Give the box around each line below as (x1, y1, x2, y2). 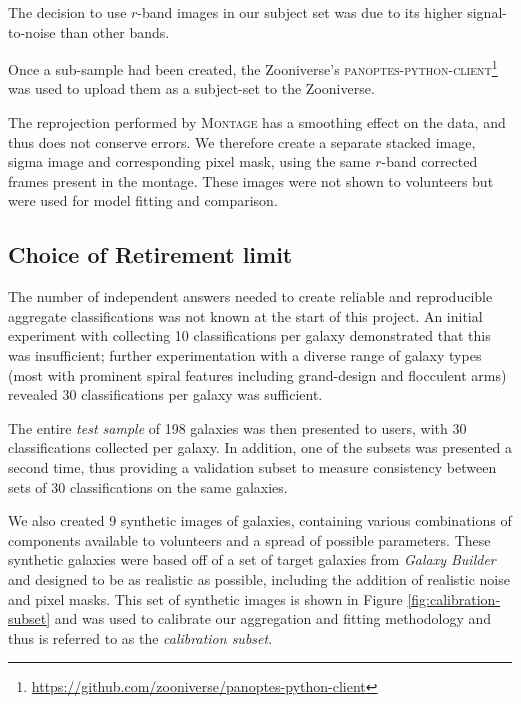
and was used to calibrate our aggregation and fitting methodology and (54, 608, 492, 629)
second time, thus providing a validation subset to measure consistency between (8, 456, 497, 477)
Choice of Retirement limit (8, 239, 293, 270)
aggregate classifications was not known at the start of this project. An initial (8, 305, 483, 326)
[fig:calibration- (407, 588, 501, 609)
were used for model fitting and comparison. (8, 190, 278, 211)
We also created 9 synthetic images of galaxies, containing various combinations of (8, 510, 512, 531)
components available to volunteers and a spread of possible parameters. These (8, 529, 491, 550)
